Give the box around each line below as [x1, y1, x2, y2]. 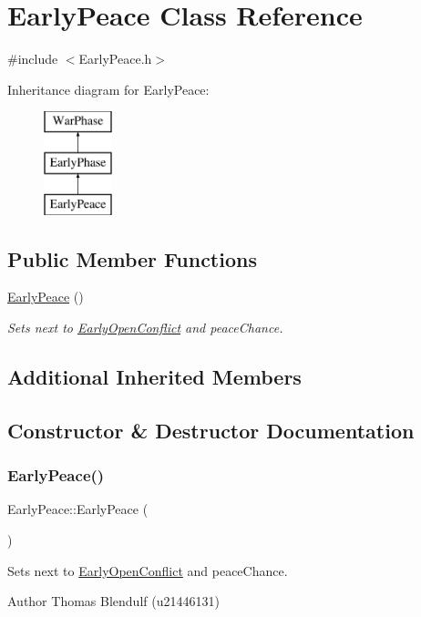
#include [7, 49, 58, 68]
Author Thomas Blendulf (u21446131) [7, 591, 220, 611]
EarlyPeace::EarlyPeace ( [7, 499, 149, 519]
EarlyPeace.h [78, 49, 152, 68]
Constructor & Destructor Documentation [7, 416, 415, 444]
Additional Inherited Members [7, 363, 302, 391]
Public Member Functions [7, 244, 257, 273]
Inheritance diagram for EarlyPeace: [7, 79, 210, 98]
